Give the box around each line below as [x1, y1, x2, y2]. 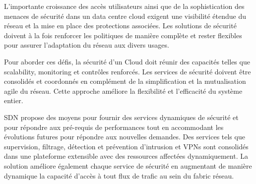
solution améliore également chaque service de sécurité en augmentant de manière [4, 160, 252, 171]
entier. [4, 95, 23, 106]
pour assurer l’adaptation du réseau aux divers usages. [4, 40, 169, 50]
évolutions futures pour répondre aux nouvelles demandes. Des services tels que [4, 131, 245, 142]
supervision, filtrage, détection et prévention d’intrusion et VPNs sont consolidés [4, 141, 249, 151]
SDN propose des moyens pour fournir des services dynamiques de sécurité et [4, 112, 239, 122]
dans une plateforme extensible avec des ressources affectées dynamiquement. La [4, 151, 248, 161]
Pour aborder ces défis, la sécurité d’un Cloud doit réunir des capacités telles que [4, 56, 250, 66]
